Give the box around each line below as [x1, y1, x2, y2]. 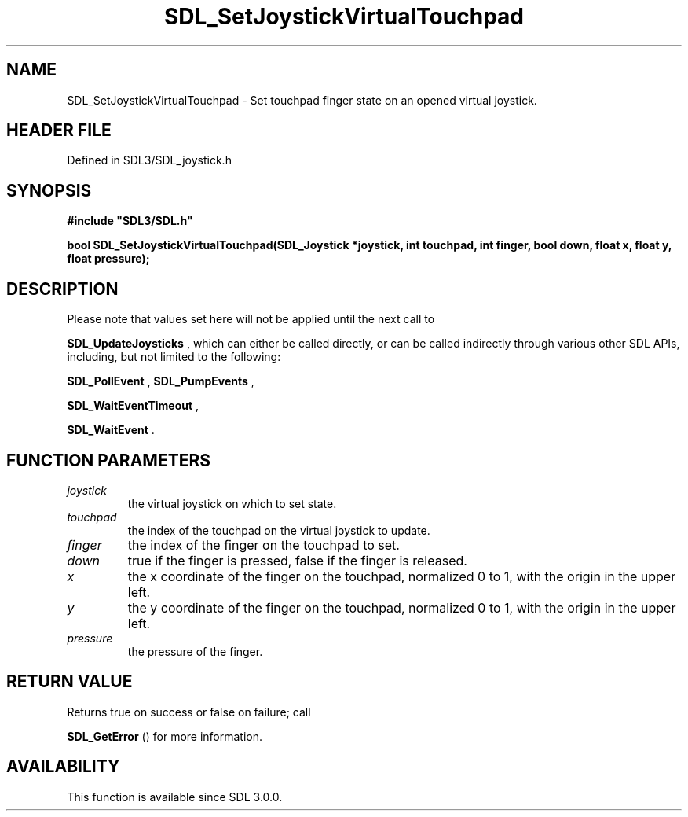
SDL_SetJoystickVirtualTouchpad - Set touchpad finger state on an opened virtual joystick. [67, 93, 537, 107]
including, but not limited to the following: [67, 350, 281, 364]
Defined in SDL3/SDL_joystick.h [67, 153, 232, 167]
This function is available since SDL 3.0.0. [67, 789, 283, 804]
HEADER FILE [6, 120, 112, 141]
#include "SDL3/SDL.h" [67, 214, 193, 228]
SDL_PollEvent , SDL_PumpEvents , [67, 374, 254, 388]
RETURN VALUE [6, 672, 133, 692]
